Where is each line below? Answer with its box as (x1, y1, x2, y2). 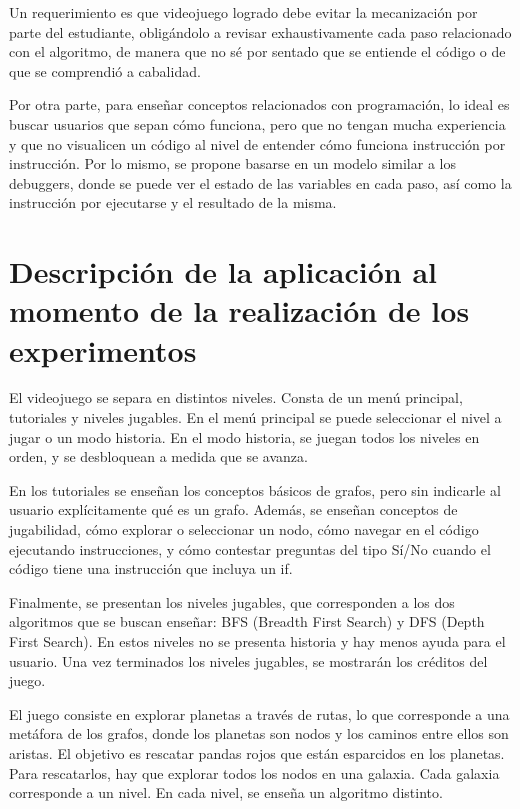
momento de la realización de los (9, 290, 470, 331)
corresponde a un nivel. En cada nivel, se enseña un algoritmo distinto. (9, 782, 443, 803)
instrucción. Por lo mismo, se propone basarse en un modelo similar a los (9, 153, 456, 174)
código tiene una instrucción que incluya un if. (9, 558, 293, 579)
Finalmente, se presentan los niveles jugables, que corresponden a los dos (9, 591, 455, 612)
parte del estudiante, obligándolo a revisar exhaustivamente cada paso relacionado (9, 21, 512, 42)
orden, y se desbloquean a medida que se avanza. (9, 446, 308, 467)
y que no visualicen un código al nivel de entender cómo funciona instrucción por (9, 133, 506, 154)
